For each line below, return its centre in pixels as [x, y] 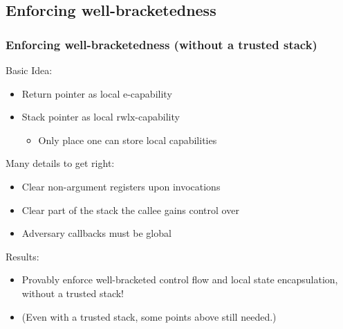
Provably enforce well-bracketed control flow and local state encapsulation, [180, 279]
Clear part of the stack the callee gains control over [130, 210]
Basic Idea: [29, 70]
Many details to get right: [60, 163]
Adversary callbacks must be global [96, 233]
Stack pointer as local [67, 117]
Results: [22, 256]
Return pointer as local [71, 93]
